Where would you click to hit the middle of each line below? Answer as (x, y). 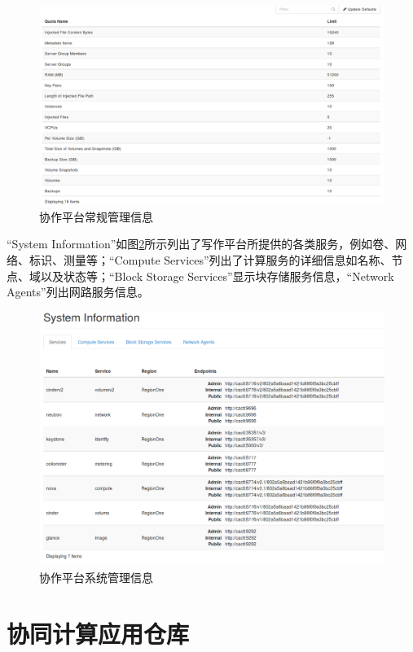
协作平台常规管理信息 (96, 216)
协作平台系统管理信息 (96, 578)
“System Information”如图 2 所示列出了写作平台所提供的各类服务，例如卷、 (201, 244)
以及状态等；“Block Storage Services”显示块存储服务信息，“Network (217, 276)
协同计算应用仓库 (98, 633)
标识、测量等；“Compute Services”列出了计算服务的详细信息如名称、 (210, 260)
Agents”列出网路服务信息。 (78, 292)
